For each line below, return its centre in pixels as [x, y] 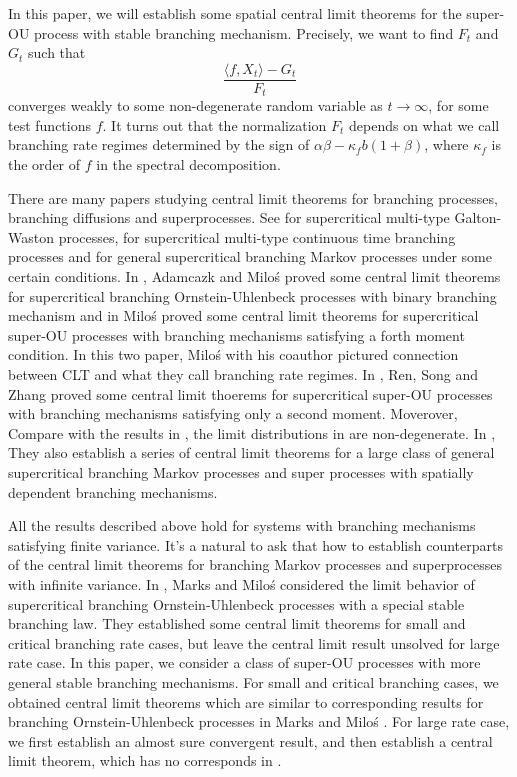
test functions [49, 124]
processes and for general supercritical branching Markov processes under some [250, 256]
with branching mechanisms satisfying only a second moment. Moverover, [233, 413]
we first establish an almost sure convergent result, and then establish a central [250, 740]
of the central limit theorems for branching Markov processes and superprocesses [255, 564]
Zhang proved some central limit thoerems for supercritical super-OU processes [250, 393]
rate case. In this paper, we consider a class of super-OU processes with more [244, 662]
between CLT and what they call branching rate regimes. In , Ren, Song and [243, 374]
